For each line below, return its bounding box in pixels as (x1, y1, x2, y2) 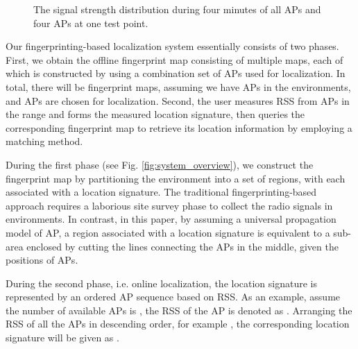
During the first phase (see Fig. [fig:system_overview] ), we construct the (6, 157, 314, 171)
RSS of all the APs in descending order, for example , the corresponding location (6, 316, 350, 331)
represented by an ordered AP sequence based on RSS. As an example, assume (6, 289, 341, 304)
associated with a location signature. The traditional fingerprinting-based (6, 185, 317, 199)
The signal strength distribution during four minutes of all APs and (33, 2, 321, 16)
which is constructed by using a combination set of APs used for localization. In (6, 66, 346, 80)
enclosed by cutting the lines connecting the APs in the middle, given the (26, 239, 339, 253)
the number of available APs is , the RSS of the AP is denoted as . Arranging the (6, 303, 352, 317)
